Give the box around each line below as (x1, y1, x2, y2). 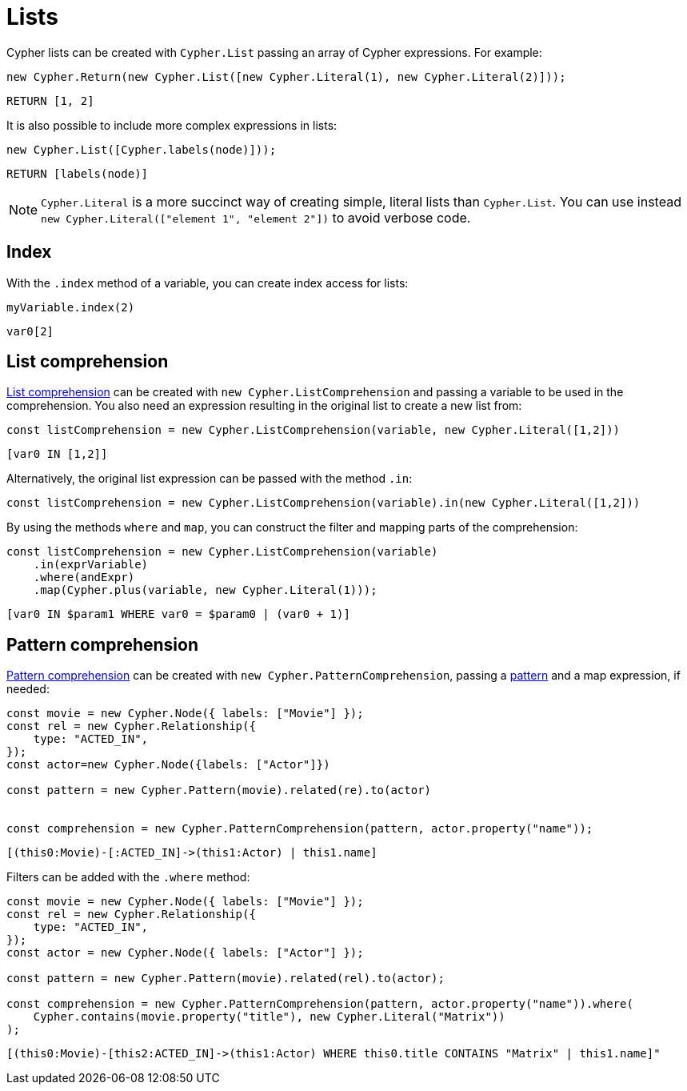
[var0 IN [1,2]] (6, 447, 108, 461)
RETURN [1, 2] (6, 94, 94, 107)
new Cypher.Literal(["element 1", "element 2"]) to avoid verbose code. (41, 209, 471, 226)
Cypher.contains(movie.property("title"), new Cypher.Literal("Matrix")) (33, 1010, 505, 1024)
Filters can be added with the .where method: (6, 870, 250, 884)
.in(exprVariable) (33, 558, 149, 572)
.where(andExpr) (33, 571, 135, 584)
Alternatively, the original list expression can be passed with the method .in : (6, 471, 413, 486)
